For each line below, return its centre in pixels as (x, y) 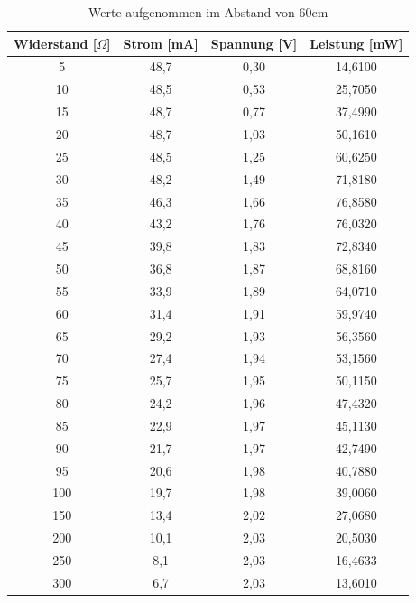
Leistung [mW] (356, 43)
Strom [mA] (161, 43)
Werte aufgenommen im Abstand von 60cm (208, 12)
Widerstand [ (55, 43)
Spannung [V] (254, 43)
